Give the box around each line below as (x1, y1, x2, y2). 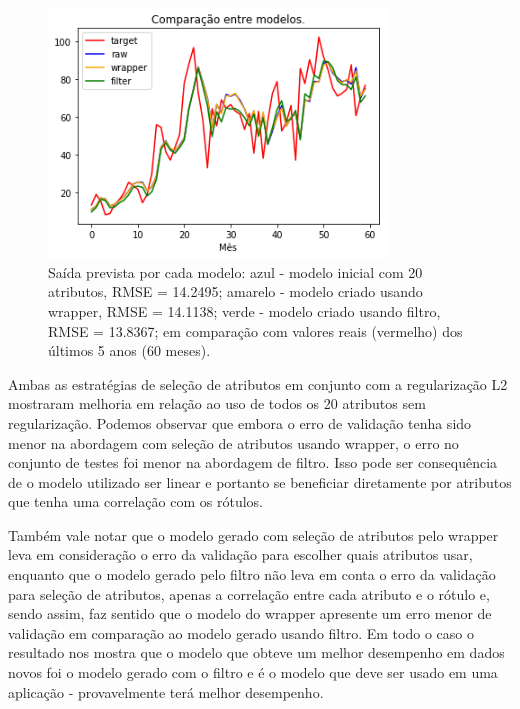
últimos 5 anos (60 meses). (48, 340, 211, 361)
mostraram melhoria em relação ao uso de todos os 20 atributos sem (8, 393, 426, 414)
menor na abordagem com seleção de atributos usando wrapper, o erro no (8, 432, 459, 453)
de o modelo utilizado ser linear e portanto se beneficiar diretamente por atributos (8, 471, 512, 492)
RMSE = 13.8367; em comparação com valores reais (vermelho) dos (48, 320, 463, 341)
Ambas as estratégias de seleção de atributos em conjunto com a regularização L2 (8, 373, 508, 394)
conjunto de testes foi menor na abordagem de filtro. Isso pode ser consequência (8, 452, 498, 473)
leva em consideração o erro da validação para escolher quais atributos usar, (8, 544, 473, 565)
